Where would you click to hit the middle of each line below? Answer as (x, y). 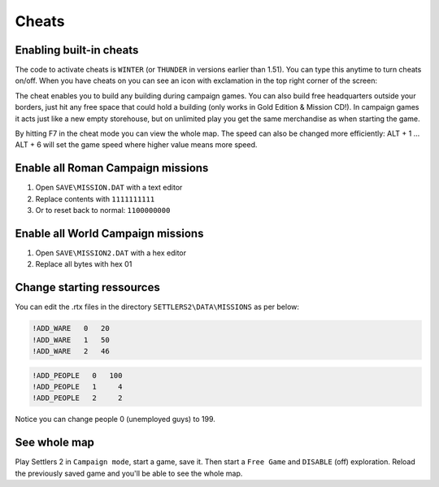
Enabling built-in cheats (77, 50)
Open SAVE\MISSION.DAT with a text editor (109, 188)
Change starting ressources (87, 287)
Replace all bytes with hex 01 (84, 264)
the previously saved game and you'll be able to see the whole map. (129, 473)
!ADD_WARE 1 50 (71, 340)
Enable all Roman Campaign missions (112, 168)
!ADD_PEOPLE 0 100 (77, 375)
